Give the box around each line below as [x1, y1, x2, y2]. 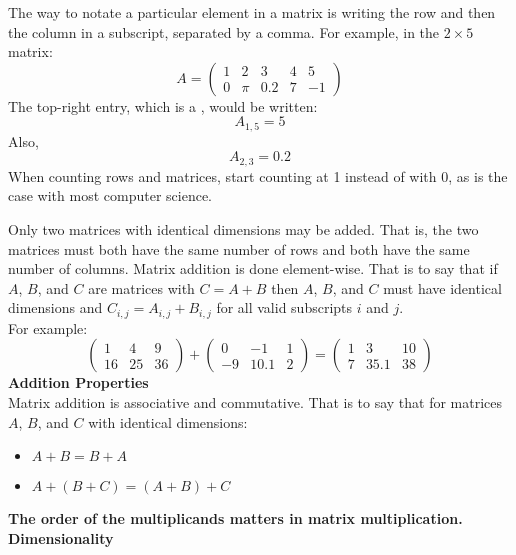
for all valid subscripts [216, 297, 353, 318]
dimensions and [8, 297, 103, 318]
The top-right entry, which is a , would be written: [8, 95, 318, 116]
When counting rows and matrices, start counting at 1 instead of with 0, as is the [8, 165, 508, 186]
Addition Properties [8, 372, 149, 393]
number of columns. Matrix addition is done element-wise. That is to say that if [8, 258, 498, 279]
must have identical [383, 277, 502, 298]
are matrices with [88, 277, 195, 298]
